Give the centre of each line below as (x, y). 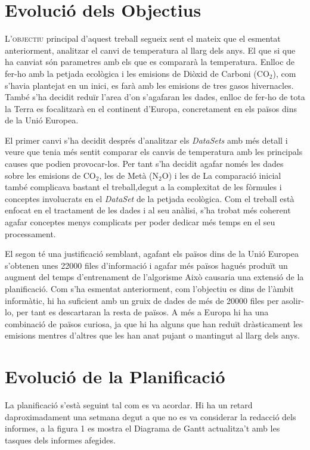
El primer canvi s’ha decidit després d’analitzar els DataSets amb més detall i (146, 140)
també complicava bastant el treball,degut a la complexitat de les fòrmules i (143, 187)
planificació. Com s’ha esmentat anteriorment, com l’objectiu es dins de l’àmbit (149, 288)
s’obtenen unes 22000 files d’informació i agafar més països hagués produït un (146, 265)
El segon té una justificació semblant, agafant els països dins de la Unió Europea (152, 254)
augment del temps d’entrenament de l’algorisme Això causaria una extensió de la (154, 277)
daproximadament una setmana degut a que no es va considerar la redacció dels (151, 416)
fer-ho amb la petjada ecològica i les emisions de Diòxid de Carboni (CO (137, 73)
